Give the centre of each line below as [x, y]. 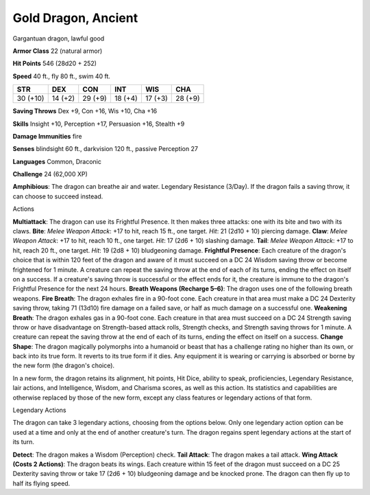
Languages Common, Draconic [57, 161]
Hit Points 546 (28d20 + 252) [55, 64]
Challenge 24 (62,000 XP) [50, 174]
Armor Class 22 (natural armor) [58, 51]
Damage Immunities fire [47, 136]
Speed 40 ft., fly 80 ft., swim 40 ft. [62, 76]
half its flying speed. [41, 483]
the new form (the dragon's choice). [64, 366]
